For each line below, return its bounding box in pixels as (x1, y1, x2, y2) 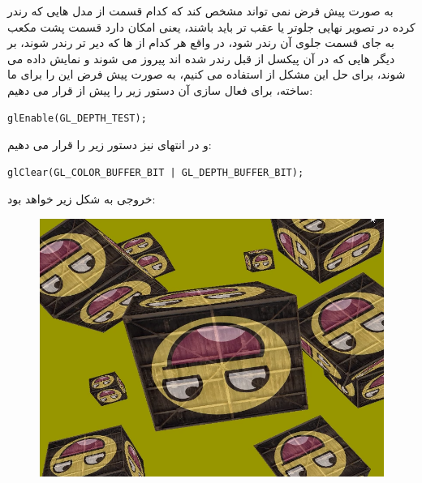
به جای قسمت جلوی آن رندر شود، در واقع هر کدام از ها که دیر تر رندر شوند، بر (7, 34, 394, 51)
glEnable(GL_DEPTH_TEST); (7, 112, 147, 124)
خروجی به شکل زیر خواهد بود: (7, 190, 156, 207)
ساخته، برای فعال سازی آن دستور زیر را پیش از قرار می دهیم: (7, 81, 313, 98)
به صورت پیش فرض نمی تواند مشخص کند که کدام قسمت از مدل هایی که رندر (7, 2, 394, 19)
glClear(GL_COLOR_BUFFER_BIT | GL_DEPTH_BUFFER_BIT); (7, 166, 304, 178)
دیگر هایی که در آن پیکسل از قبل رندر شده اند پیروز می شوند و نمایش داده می (7, 49, 395, 66)
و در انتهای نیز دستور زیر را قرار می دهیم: (7, 136, 212, 153)
